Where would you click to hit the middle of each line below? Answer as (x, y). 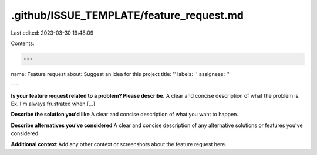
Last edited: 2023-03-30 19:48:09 (52, 33)
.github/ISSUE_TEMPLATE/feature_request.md (127, 15)
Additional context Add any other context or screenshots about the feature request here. (119, 144)
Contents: (23, 43)
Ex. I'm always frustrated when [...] (53, 104)
